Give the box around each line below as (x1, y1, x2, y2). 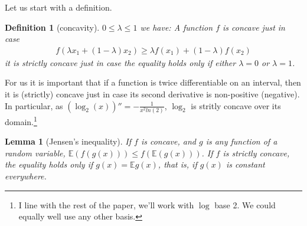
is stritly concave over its (191, 99, 281, 112)
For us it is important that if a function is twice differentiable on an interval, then (5, 76, 301, 89)
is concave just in (223, 21, 285, 33)
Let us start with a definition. (5, 1, 112, 13)
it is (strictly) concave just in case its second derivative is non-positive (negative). (5, 88, 300, 100)
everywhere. (5, 169, 47, 182)
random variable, (5, 146, 66, 159)
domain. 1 (5, 113, 37, 127)
